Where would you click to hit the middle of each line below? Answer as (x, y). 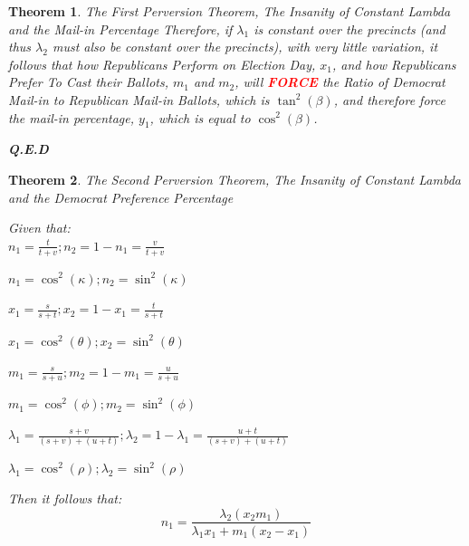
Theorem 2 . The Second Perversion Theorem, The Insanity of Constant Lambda (234, 179)
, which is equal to (200, 117)
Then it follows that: (65, 498)
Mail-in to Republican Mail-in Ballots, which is (139, 99)
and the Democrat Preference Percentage (121, 197)
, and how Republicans (394, 64)
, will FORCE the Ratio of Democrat (340, 82)
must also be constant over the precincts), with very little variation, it (245, 47)
